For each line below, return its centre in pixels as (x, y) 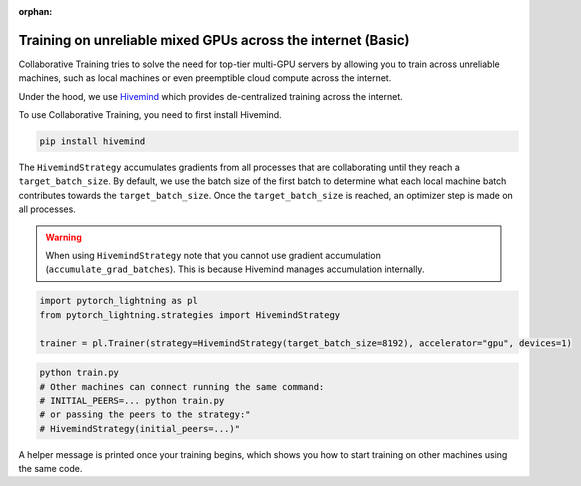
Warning (63, 237)
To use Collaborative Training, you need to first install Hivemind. (150, 115)
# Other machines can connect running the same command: (182, 386)
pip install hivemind (92, 141)
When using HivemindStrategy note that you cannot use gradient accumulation (213, 255)
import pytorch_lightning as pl (119, 301)
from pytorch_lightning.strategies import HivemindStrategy (190, 314)
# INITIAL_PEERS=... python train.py (132, 400)
